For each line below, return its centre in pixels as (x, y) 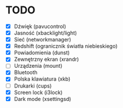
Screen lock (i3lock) (38, 92)
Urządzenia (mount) (38, 66)
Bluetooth (25, 72)
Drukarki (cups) (33, 86)
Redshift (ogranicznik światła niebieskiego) (66, 46)
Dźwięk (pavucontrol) (40, 26)
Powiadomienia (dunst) (42, 53)
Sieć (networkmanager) (42, 40)
